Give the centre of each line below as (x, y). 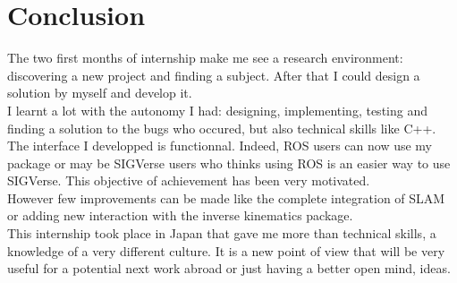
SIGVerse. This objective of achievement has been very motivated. (189, 180)
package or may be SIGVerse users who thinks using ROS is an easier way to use (229, 163)
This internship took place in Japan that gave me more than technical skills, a (222, 233)
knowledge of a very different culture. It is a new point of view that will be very (226, 250)
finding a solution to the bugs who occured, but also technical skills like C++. (222, 128)
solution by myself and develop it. (100, 93)
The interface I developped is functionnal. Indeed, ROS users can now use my (220, 146)
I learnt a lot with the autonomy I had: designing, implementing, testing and (217, 110)
